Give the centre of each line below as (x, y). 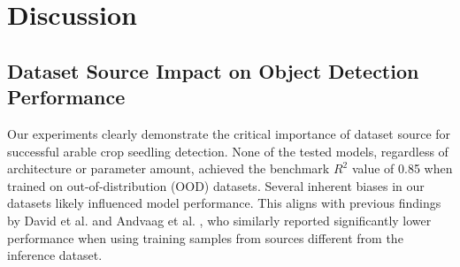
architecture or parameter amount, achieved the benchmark (169, 168)
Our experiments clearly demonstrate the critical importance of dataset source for (229, 133)
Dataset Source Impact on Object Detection (213, 70)
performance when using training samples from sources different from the (205, 237)
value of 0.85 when (402, 168)
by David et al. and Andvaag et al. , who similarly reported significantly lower (219, 220)
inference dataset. (55, 255)
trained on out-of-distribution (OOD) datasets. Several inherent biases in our (216, 185)
